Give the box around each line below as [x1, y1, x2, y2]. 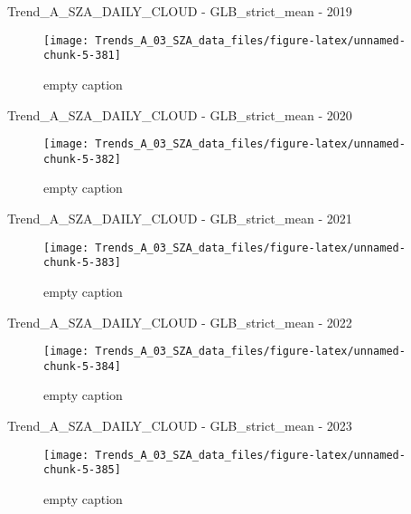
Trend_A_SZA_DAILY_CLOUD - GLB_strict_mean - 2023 [7, 416, 352, 434]
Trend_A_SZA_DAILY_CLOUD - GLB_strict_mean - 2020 [7, 105, 352, 124]
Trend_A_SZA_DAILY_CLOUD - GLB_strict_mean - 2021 [7, 209, 352, 227]
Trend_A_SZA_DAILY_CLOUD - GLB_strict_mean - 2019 [7, 2, 352, 20]
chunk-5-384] [43, 359, 121, 373]
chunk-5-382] [43, 152, 121, 166]
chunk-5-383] [43, 256, 121, 270]
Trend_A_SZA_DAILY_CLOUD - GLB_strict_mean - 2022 [7, 312, 352, 331]
